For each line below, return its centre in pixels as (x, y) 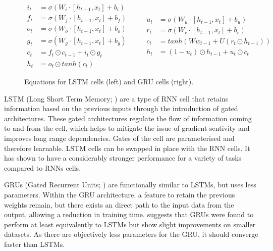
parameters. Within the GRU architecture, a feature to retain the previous (120, 194)
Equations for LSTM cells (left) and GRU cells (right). (109, 81)
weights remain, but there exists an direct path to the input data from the (119, 204)
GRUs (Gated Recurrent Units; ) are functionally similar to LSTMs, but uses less (130, 185)
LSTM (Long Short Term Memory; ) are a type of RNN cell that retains (116, 98)
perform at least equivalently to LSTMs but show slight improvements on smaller (130, 224)
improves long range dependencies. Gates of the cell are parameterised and (119, 138)
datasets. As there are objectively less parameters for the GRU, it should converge (131, 234)
